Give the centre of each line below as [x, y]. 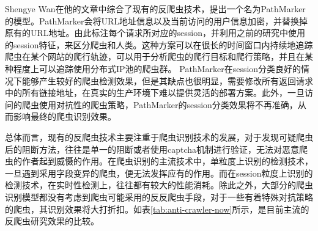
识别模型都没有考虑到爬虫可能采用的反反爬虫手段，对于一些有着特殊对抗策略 [159, 196]
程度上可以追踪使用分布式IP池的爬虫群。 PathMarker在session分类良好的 [157, 68]
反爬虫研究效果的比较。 [52, 221]
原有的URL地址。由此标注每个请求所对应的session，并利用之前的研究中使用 [155, 33]
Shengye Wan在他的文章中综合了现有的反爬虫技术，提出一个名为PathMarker [155, 9]
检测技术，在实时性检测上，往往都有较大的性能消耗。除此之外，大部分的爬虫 [159, 185]
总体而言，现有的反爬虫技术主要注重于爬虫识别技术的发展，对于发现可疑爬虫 [159, 137]
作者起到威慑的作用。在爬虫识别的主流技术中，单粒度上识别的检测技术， [167, 161]
